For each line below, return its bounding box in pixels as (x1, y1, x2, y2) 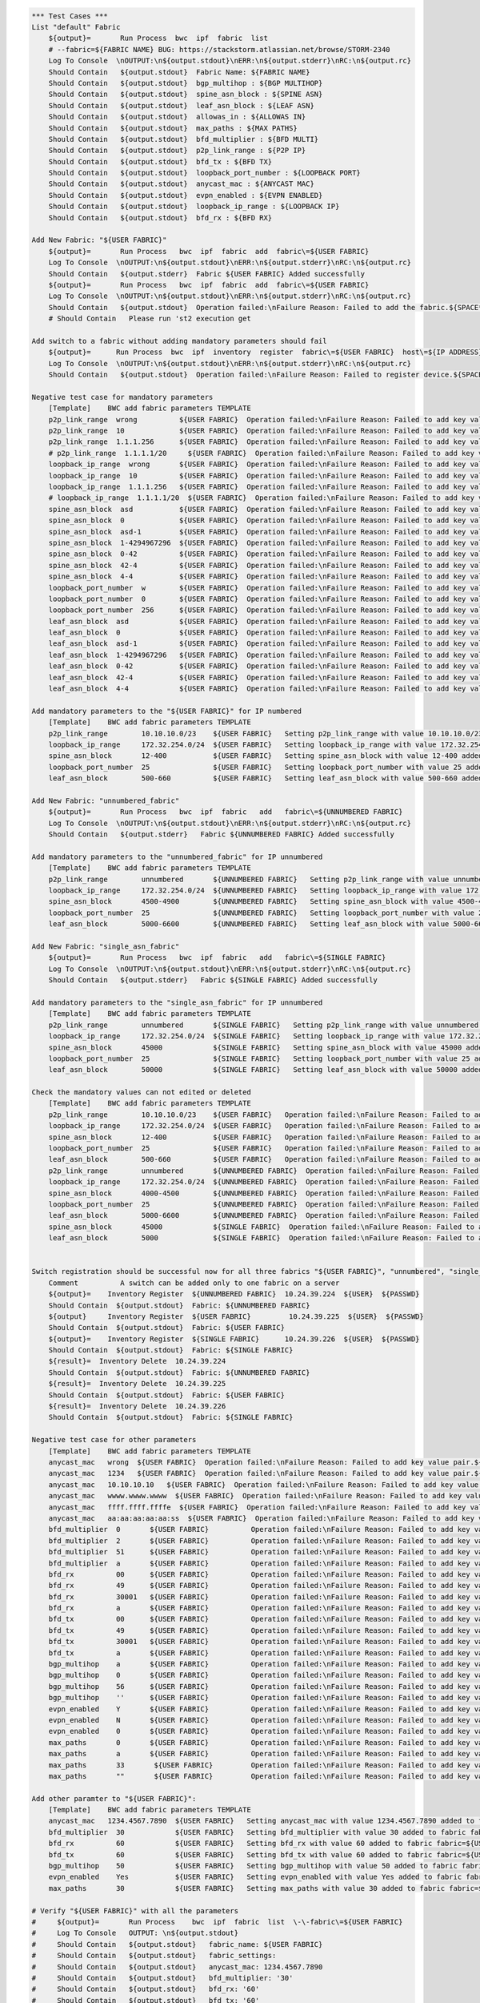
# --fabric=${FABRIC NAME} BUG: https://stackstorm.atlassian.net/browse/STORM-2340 (48, 45, 391, 54)
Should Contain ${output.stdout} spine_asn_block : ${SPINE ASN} (48, 90, 323, 99)
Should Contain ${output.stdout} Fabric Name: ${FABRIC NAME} (48, 67, 310, 76)
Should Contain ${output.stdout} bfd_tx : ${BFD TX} (48, 157, 273, 166)
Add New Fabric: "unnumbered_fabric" (31, 796, 180, 805)
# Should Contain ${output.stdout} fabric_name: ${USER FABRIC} (31, 1940, 323, 1949)
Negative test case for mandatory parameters (31, 393, 214, 401)
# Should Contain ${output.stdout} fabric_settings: (31, 1951, 277, 1961)
